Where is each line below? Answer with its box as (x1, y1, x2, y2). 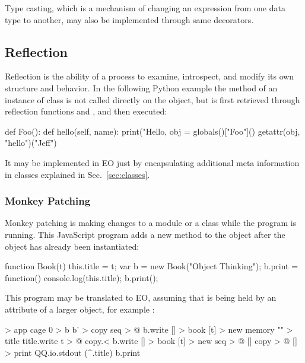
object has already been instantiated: (5, 240, 139, 252)
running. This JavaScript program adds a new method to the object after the (5, 228, 285, 240)
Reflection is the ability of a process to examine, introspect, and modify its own (5, 70, 294, 82)
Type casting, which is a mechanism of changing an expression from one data (5, 2, 285, 14)
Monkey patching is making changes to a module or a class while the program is (5, 216, 297, 229)
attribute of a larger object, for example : (5, 302, 155, 315)
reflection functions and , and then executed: (5, 105, 167, 117)
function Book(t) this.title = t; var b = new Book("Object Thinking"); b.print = (5, 260, 298, 272)
